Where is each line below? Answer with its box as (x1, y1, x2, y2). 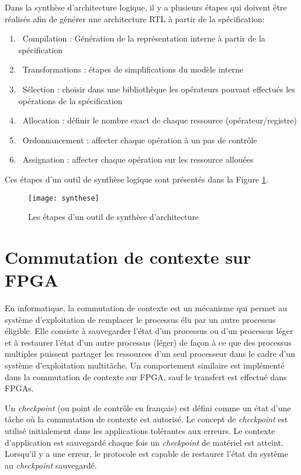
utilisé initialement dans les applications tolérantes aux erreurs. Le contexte (5, 425, 275, 437)
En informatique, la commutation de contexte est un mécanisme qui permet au (5, 302, 288, 314)
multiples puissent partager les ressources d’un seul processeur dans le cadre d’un (5, 347, 295, 360)
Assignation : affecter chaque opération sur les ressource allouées (22, 153, 254, 166)
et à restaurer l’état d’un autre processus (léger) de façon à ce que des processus (5, 336, 292, 348)
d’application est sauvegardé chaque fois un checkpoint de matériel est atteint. (5, 436, 283, 448)
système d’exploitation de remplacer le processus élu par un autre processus (5, 313, 276, 325)
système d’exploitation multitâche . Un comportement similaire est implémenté (5, 359, 285, 371)
